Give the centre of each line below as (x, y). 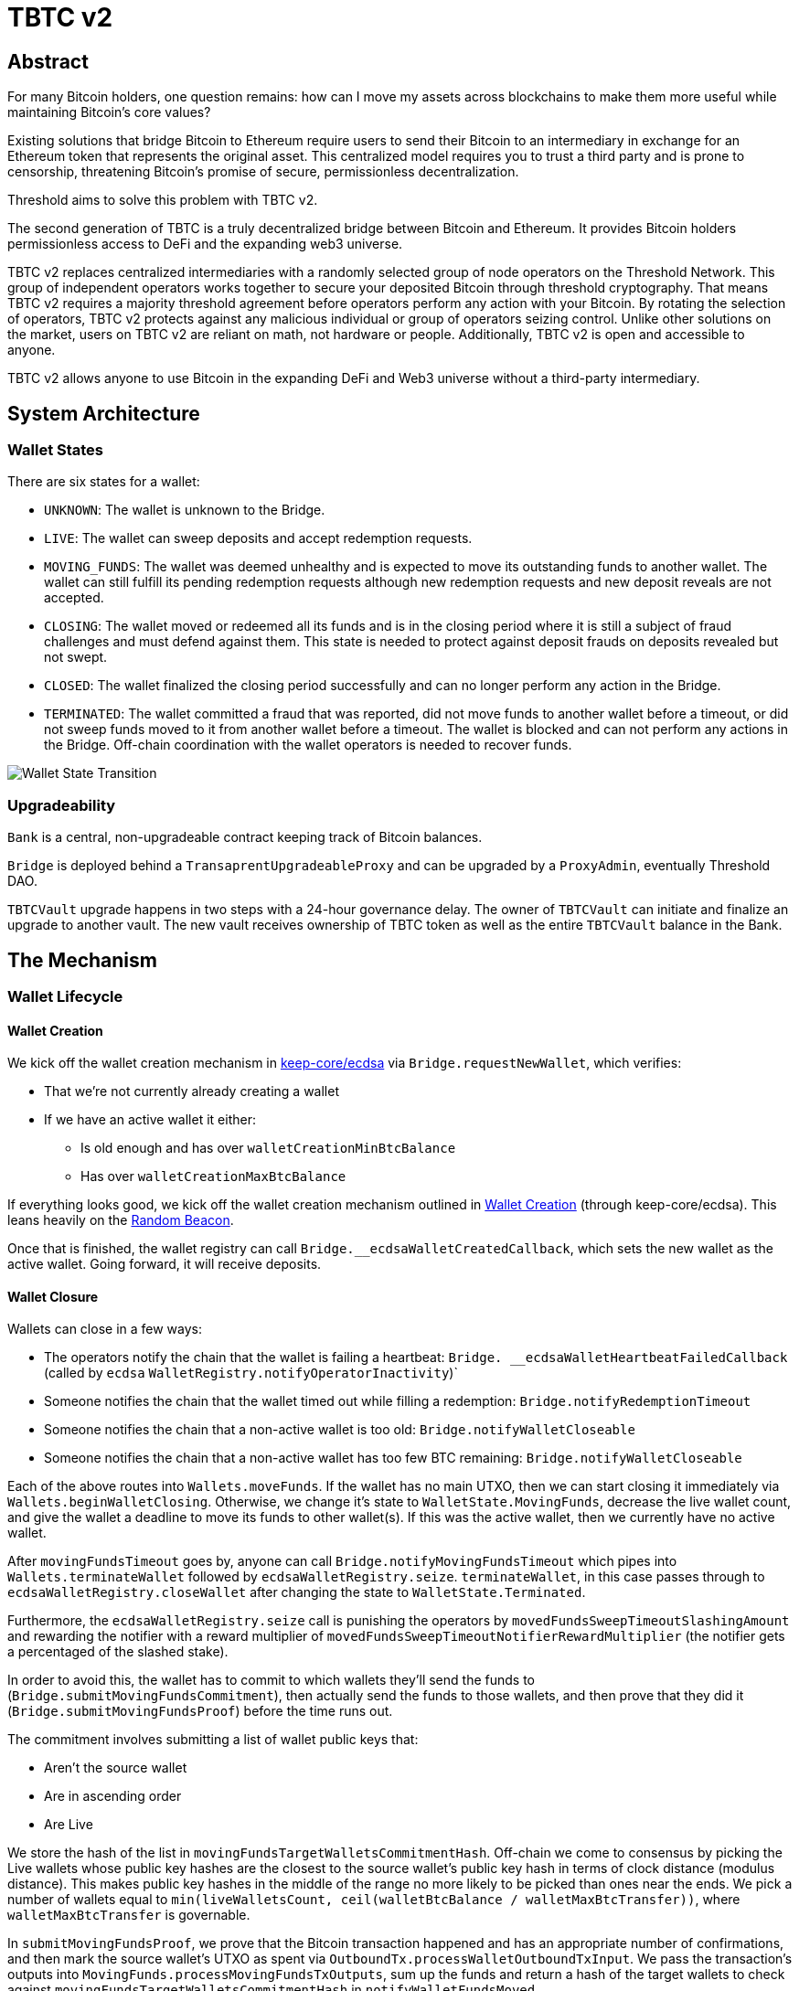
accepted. (74, 598)
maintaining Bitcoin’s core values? (109, 112)
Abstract (48, 61)
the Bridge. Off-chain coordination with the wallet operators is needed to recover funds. (308, 745)
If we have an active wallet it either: (150, 1120)
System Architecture (104, 413)
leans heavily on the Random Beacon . (121, 1220)
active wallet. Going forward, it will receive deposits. (165, 1264)
